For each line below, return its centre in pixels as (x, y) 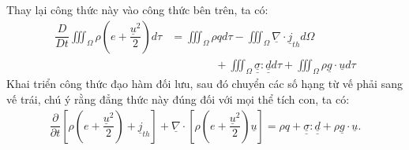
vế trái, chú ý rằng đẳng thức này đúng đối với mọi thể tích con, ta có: (178, 99)
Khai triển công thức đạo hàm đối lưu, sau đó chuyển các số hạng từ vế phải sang (204, 84)
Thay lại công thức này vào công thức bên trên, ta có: (137, 9)
